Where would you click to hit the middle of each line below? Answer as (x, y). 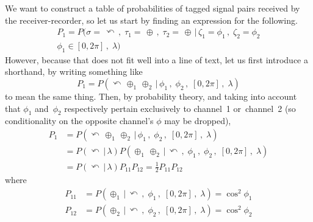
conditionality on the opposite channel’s (79, 121)
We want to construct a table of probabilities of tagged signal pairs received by (153, 8)
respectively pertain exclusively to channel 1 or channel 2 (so (180, 108)
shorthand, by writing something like (74, 71)
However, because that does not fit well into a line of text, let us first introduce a (156, 59)
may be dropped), (198, 121)
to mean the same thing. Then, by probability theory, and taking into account (151, 96)
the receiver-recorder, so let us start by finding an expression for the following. (151, 20)
